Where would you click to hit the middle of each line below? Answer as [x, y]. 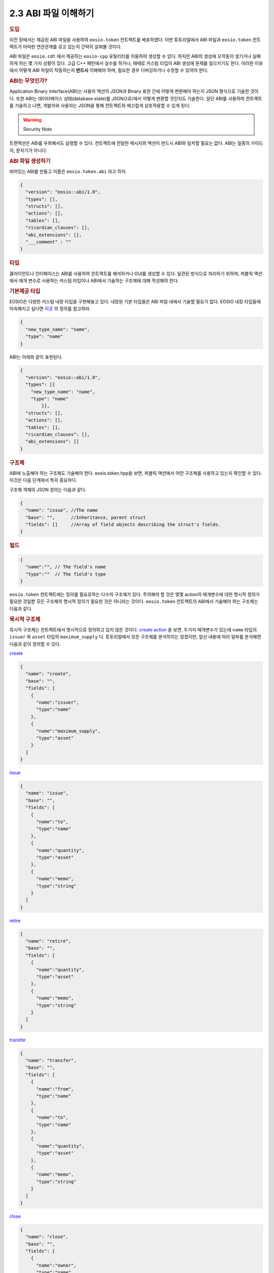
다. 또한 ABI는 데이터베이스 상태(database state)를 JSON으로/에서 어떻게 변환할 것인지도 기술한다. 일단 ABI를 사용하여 [127, 98]
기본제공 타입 [25, 291]
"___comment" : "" [48, 242]
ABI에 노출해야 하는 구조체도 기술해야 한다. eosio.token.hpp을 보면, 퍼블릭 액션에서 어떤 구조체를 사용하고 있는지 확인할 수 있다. [136, 473]
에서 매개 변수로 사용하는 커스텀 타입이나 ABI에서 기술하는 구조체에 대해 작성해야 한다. [94, 281]
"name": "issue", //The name [62, 510]
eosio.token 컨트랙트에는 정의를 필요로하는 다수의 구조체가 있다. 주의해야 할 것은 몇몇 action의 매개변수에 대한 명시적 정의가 [134, 594]
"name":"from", [55, 1089]
